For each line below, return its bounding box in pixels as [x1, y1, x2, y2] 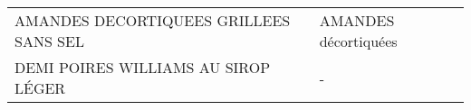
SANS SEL [14, 31, 84, 51]
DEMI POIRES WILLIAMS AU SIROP [14, 57, 271, 78]
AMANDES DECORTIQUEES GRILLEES [14, 10, 291, 31]
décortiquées [319, 31, 398, 51]
